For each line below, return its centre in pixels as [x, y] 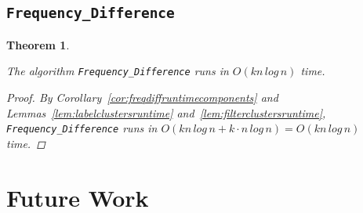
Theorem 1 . [38, 44]
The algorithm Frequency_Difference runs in [118, 71]
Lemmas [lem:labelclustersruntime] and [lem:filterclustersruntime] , [166, 112]
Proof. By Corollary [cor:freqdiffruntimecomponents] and [142, 97]
